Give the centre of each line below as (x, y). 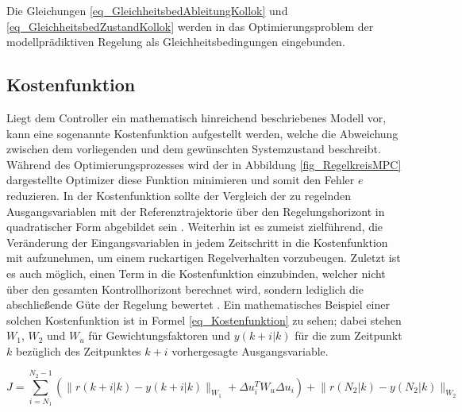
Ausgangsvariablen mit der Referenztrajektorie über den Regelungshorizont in (196, 211)
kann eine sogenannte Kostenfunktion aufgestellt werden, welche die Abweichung (202, 133)
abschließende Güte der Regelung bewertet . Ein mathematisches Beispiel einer (198, 304)
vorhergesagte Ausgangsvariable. (250, 350)
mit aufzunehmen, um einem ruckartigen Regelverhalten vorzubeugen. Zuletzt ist (204, 258)
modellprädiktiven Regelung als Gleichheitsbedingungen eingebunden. (176, 42)
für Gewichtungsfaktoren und (160, 335)
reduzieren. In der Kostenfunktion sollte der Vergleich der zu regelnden (179, 195)
